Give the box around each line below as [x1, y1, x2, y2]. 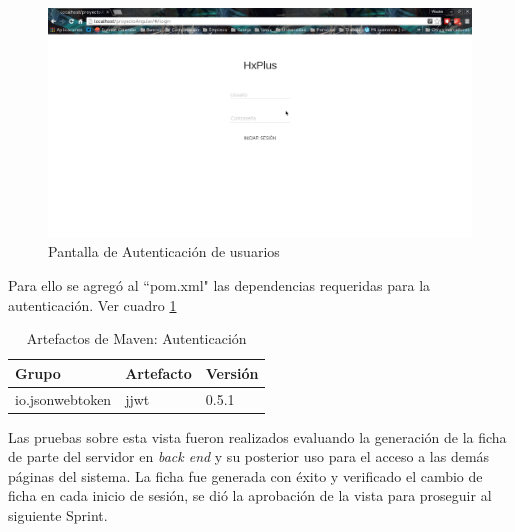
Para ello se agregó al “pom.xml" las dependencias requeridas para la [8, 274, 431, 295]
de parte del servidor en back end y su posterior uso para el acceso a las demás [8, 446, 490, 467]
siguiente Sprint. [8, 505, 108, 526]
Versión [205, 362, 259, 383]
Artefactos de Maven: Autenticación [26, 328, 247, 349]
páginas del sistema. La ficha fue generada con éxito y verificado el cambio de [8, 465, 483, 486]
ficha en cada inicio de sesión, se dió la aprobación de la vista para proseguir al [8, 485, 492, 506]
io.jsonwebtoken [15, 388, 112, 409]
